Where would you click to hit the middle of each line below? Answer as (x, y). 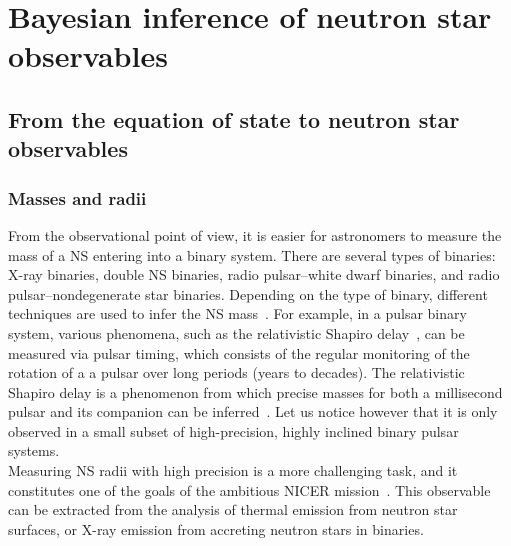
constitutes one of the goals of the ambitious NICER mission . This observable (249, 489)
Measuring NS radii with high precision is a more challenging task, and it (233, 470)
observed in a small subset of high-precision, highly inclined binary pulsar (233, 430)
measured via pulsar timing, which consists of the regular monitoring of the (239, 352)
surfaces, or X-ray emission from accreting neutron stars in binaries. (216, 528)
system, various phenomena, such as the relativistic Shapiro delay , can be (236, 332)
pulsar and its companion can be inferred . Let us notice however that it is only (253, 411)
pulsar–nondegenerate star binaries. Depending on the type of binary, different (248, 293)
